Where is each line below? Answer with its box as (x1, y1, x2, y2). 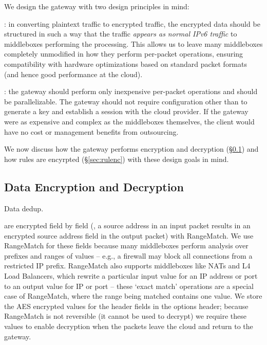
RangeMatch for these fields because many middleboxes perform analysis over (4, 240, 249, 251)
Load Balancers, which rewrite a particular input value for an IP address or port (4, 270, 258, 281)
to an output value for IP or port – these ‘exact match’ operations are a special (4, 280, 254, 291)
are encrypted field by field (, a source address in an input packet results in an (4, 220, 251, 231)
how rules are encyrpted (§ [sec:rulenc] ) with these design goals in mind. (4, 153, 229, 164)
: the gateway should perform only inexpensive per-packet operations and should (4, 86, 258, 97)
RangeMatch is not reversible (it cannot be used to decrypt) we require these (4, 311, 246, 321)
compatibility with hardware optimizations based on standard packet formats (4, 58, 247, 69)
